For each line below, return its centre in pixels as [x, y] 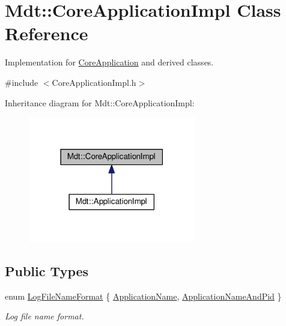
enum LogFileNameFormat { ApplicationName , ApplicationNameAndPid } [143, 296]
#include [22, 82]
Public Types [47, 270]
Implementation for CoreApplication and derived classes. [109, 62]
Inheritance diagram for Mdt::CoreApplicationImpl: [100, 102]
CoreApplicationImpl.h [94, 82]
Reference [47, 33]
